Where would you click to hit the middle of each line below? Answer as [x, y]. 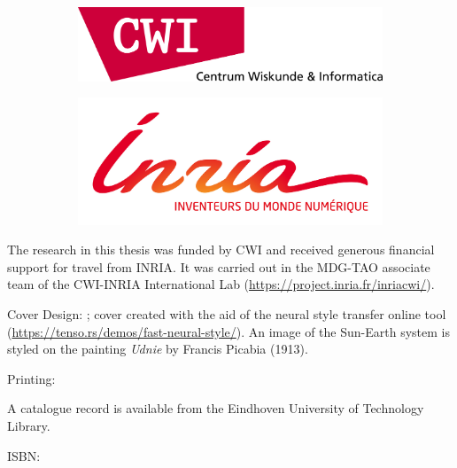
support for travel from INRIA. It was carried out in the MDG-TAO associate [219, 266]
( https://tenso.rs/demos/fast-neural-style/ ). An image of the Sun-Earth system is [228, 331]
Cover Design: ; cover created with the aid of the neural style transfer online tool [227, 314]
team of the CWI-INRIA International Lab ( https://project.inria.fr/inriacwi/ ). [221, 284]
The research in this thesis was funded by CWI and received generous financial [221, 250]
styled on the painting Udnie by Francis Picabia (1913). [158, 349]
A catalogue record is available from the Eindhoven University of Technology [216, 408]
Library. [29, 426]
